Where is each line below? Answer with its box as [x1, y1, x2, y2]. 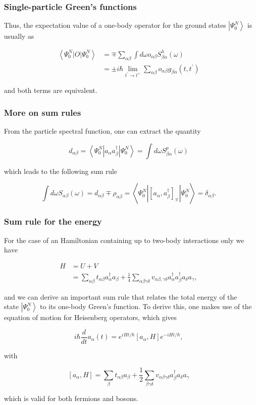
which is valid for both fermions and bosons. [4, 393, 139, 404]
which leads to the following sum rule [4, 165, 117, 176]
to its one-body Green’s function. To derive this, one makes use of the [40, 301, 252, 312]
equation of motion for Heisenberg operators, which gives [4, 312, 177, 323]
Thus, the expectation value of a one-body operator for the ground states [4, 20, 226, 30]
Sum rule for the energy [4, 215, 102, 228]
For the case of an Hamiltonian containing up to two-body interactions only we [4, 235, 244, 245]
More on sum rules [4, 106, 81, 118]
